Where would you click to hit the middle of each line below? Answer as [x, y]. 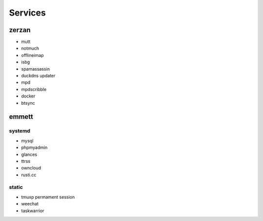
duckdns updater [38, 76]
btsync [28, 103]
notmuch [30, 48]
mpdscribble [34, 89]
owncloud [31, 168]
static [16, 187]
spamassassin [36, 69]
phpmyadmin [34, 147]
